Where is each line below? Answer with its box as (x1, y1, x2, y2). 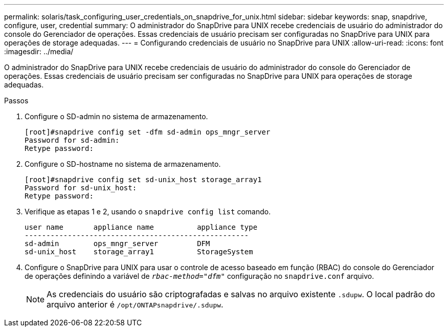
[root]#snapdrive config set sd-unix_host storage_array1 (25, 175, 262, 184)
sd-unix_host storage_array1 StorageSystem (25, 248, 253, 256)
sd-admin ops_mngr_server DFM (25, 239, 210, 248)
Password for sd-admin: (25, 136, 120, 144)
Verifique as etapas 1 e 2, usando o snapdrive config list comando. (25, 207, 271, 216)
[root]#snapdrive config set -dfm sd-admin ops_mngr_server (25, 128, 271, 136)
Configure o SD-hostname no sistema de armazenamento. (25, 160, 221, 168)
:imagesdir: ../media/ (4, 47, 74, 56)
